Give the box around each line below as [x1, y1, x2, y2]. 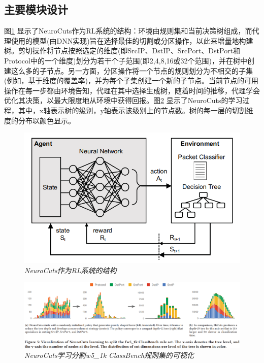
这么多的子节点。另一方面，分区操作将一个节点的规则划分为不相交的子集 [11, 65, 253, 76]
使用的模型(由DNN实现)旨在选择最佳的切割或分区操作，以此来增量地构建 [11, 35, 253, 46]
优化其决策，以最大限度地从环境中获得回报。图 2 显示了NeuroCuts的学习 [4, 95, 243, 106]
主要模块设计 [4, 2, 68, 17]
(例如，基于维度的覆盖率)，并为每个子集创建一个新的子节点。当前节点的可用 [4, 75, 258, 86]
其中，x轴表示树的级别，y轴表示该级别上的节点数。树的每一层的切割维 [18, 105, 253, 115]
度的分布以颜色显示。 [4, 115, 75, 125]
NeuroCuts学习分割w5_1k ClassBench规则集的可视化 [24, 350, 194, 360]
